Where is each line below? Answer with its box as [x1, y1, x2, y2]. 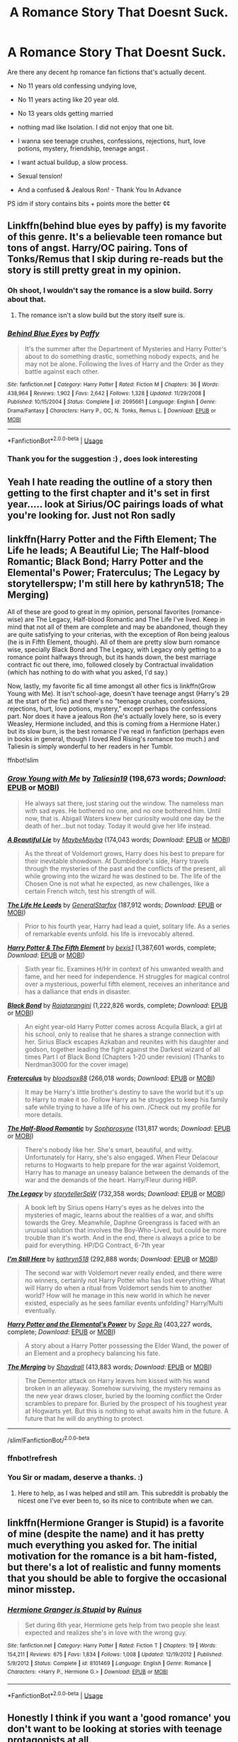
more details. [24, 1110, 64, 1119]
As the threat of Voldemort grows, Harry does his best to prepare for [24, 849, 225, 857]
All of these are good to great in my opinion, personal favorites [7, 608, 190, 616]
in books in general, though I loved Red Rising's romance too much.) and [7, 735, 220, 743]
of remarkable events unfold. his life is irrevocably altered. [24, 929, 195, 938]
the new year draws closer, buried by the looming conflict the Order [24, 1391, 223, 1400]
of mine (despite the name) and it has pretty [7, 1527, 205, 1539]
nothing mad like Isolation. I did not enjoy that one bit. [17, 122, 174, 131]
